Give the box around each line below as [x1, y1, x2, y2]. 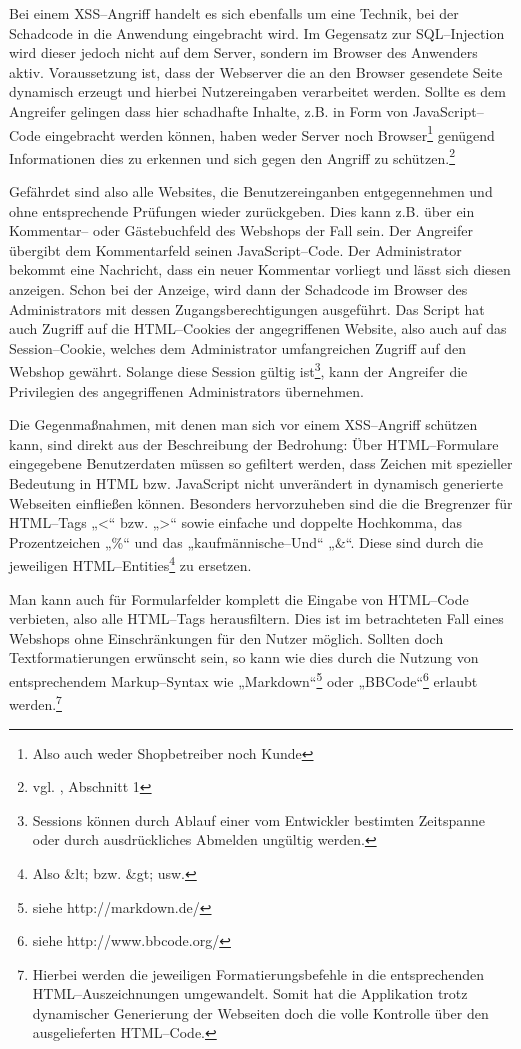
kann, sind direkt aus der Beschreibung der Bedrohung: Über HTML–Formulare [9, 433, 499, 454]
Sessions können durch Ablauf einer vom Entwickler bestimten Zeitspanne [32, 809, 485, 830]
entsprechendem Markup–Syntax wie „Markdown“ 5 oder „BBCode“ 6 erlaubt [9, 668, 478, 691]
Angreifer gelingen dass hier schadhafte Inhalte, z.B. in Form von [9, 100, 409, 121]
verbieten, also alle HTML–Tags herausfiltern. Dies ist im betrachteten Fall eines [9, 608, 504, 629]
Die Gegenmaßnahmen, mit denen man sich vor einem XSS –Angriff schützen [9, 414, 478, 435]
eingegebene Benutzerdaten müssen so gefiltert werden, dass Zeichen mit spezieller [9, 453, 513, 474]
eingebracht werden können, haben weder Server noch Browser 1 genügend [45, 121, 495, 145]
